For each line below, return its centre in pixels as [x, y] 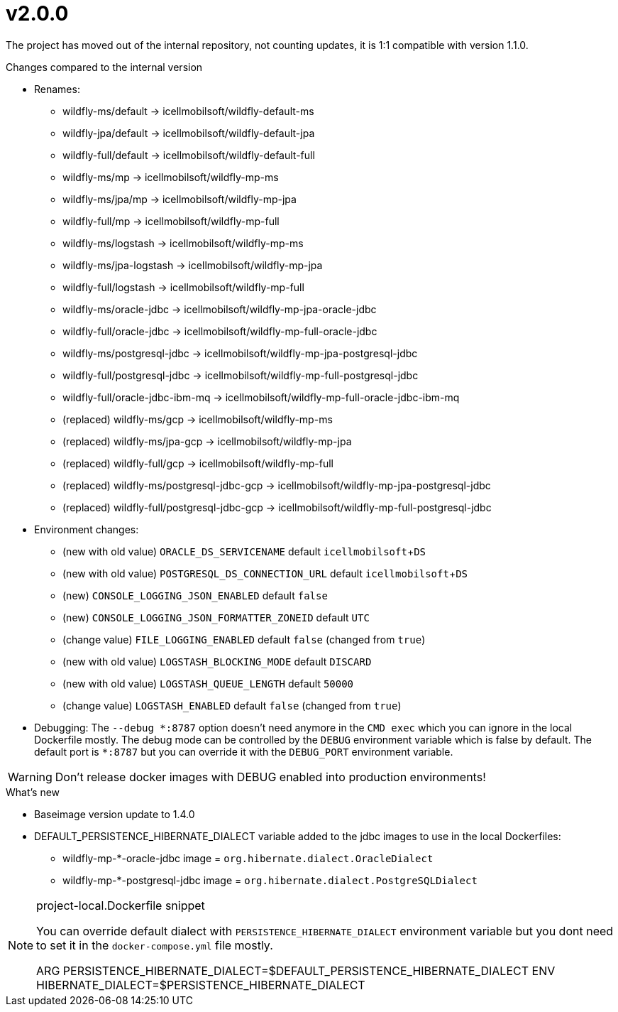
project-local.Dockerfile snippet [121, 905]
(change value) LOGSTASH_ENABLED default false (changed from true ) [232, 705]
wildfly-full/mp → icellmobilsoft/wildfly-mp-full [171, 221]
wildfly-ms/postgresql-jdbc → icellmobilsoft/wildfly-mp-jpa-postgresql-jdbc [240, 353]
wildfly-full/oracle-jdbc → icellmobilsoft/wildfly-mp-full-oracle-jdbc [220, 331]
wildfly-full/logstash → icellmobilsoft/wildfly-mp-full [183, 287]
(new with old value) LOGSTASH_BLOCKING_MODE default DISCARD [217, 661]
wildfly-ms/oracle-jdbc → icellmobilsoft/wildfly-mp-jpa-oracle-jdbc [220, 309]
